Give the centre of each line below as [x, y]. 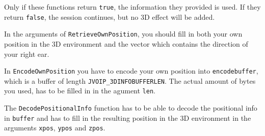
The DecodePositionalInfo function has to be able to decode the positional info [131, 108]
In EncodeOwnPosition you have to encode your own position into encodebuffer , [131, 71]
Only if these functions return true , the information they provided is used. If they [132, 7]
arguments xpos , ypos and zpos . [55, 128]
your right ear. [27, 54]
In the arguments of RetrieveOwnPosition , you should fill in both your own [123, 34]
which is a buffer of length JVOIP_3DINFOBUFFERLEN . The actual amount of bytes [130, 80]
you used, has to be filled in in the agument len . [80, 91]
